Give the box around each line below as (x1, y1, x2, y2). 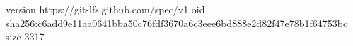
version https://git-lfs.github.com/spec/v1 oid (6, 2, 205, 16)
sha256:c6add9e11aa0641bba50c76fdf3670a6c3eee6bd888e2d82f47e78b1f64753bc (6, 15, 348, 30)
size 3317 (6, 29, 45, 44)
